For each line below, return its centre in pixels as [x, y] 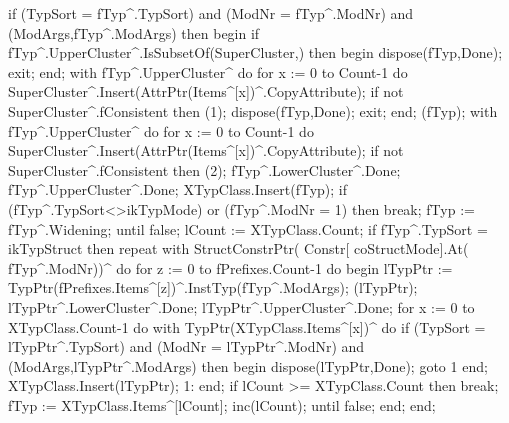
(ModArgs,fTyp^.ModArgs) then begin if [134, 32]
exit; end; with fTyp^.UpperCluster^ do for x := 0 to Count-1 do [208, 71]
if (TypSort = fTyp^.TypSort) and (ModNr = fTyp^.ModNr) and [211, 13]
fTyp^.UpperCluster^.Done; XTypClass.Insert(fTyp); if [178, 189]
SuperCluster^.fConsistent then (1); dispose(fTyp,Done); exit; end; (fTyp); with [253, 110]
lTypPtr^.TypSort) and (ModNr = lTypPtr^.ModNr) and [186, 346]
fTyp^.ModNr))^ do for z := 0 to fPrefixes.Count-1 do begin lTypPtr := [230, 267]
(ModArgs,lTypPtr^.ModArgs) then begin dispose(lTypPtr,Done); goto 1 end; [248, 365]
